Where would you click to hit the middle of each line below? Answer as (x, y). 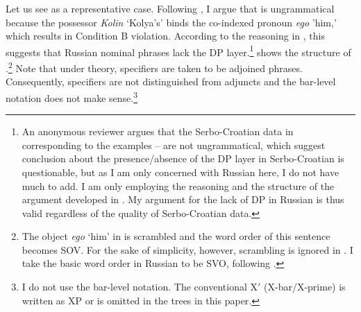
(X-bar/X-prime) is (305, 287)
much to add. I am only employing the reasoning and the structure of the (178, 185)
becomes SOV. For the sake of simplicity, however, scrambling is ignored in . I (187, 249)
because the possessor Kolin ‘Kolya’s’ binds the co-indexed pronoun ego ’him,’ (171, 22)
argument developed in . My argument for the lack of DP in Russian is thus (183, 199)
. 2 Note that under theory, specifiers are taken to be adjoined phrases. (154, 67)
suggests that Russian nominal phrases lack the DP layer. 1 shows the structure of (178, 51)
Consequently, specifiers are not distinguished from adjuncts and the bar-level (171, 81)
